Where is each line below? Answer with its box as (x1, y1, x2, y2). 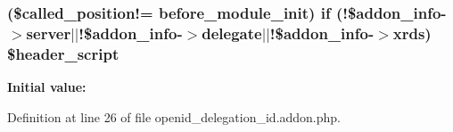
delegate (202, 21, 262, 44)
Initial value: (7, 78, 86, 96)
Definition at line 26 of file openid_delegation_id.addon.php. (7, 107, 342, 126)
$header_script (7, 42, 119, 64)
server (26, 21, 71, 44)
